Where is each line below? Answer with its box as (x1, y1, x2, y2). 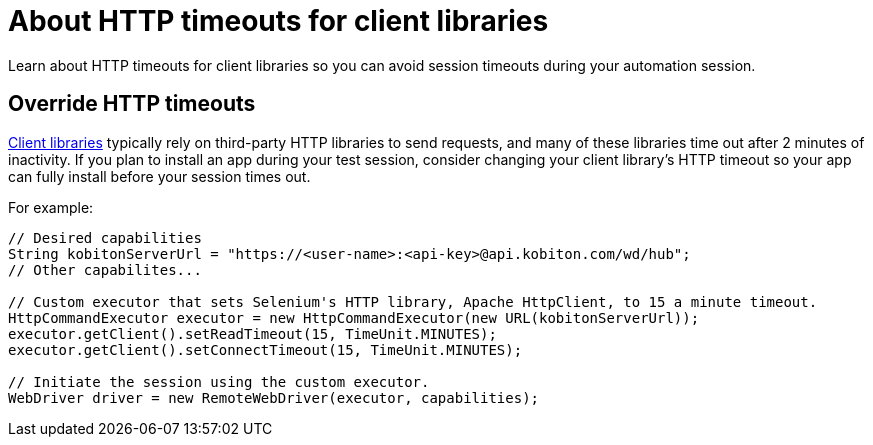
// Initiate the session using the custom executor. (8, 373, 430, 390)
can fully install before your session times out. (8, 167, 311, 185)
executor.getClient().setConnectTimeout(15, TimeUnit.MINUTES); (8, 341, 523, 358)
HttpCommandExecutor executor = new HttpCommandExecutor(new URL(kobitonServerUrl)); (8, 309, 700, 326)
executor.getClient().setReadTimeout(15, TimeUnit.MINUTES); (8, 325, 497, 342)
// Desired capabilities (8, 229, 202, 246)
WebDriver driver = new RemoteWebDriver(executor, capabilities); (8, 389, 540, 406)
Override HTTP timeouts (8, 91, 256, 117)
